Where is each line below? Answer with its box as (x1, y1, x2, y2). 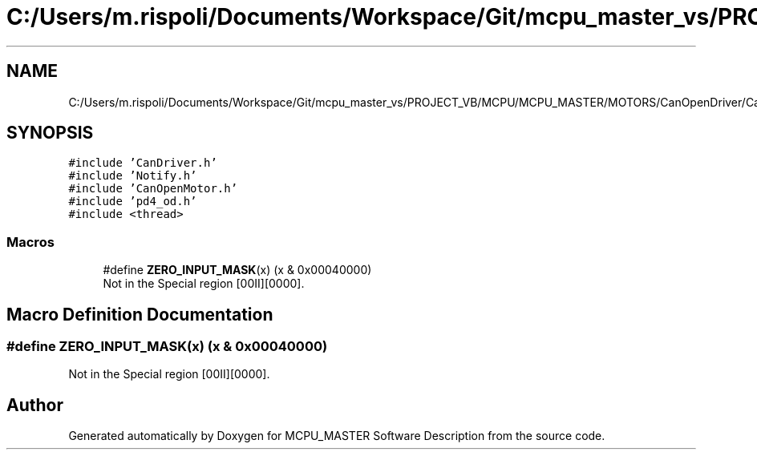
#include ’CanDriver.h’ (68, 156, 217, 170)
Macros (6, 233, 55, 250)
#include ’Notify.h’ (68, 169, 197, 183)
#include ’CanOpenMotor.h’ (68, 182, 238, 196)
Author (6, 394, 63, 415)
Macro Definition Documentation (6, 304, 273, 325)
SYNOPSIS (6, 123, 94, 143)
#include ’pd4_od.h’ (68, 195, 197, 208)
